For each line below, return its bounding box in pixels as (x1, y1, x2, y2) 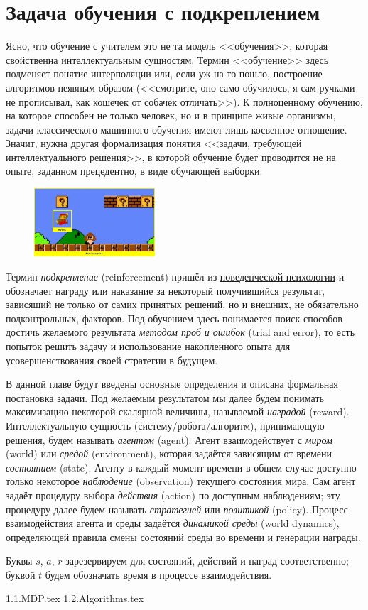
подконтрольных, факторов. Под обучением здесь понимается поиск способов (6, 310, 342, 325)
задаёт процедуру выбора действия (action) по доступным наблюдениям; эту (6, 487, 340, 502)
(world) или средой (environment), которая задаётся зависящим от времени (6, 446, 332, 461)
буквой (6, 567, 36, 582)
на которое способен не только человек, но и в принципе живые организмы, (6, 108, 336, 123)
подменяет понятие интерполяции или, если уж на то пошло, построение (6, 66, 323, 81)
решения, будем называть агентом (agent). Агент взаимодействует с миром (6, 432, 332, 447)
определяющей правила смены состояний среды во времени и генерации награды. (6, 529, 361, 544)
